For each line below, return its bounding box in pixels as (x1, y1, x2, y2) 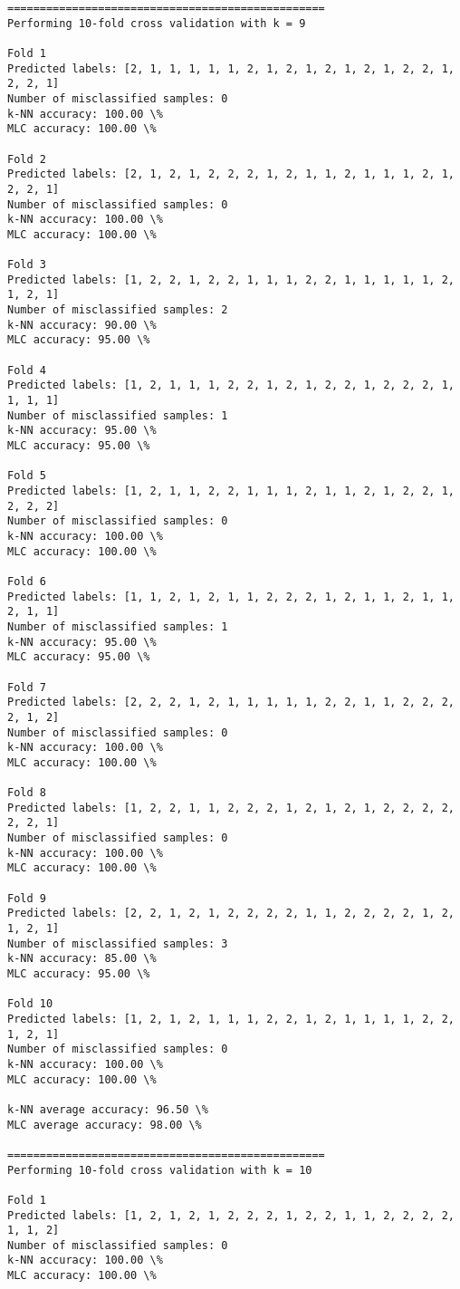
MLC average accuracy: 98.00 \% (7, 1118, 202, 1131)
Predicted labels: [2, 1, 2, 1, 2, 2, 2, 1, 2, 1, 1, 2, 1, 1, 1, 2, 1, (7, 168, 455, 181)
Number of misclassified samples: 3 (7, 937, 228, 950)
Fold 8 (7, 786, 46, 800)
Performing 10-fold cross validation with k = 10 (7, 1163, 312, 1177)
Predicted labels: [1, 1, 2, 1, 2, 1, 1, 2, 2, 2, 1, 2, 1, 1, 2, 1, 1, (7, 590, 455, 603)
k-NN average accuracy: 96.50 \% (7, 1102, 208, 1116)
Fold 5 (7, 469, 46, 483)
